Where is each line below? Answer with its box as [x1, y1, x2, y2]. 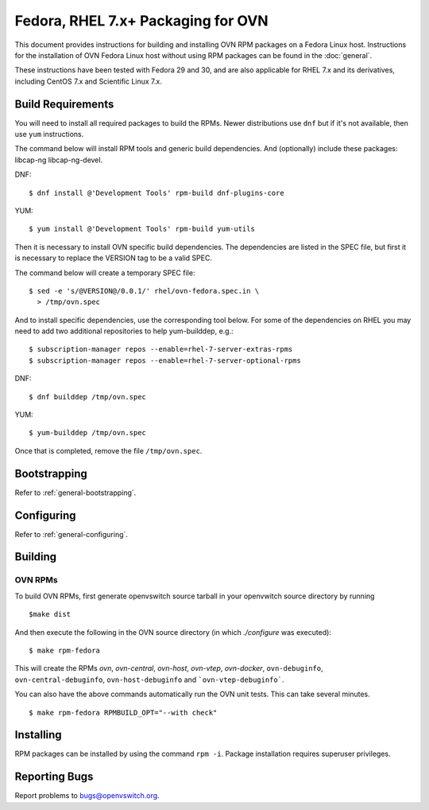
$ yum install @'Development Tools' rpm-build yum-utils [29, 224, 256, 234]
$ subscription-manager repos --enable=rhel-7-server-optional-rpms [29, 356, 301, 365]
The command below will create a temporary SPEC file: [14, 267, 195, 278]
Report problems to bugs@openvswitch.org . [14, 791, 160, 800]
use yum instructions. [14, 130, 84, 139]
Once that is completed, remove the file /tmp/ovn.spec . [14, 446, 203, 455]
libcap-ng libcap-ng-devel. [14, 155, 103, 165]
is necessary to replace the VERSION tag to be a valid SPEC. [14, 253, 212, 263]
